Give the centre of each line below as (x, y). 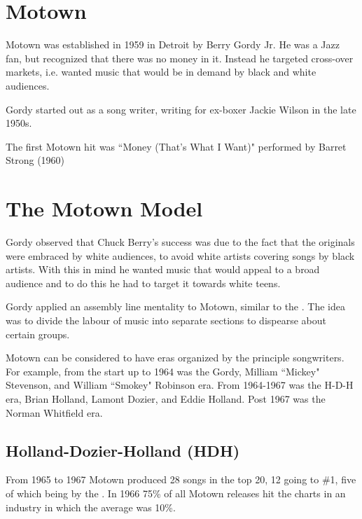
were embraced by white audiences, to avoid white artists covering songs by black (180, 255)
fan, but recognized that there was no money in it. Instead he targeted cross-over (180, 58)
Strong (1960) (35, 160)
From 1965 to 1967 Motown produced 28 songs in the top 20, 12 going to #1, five (181, 479)
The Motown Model (104, 208)
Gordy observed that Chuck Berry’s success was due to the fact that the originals (180, 242)
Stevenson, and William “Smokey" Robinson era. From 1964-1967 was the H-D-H (180, 385)
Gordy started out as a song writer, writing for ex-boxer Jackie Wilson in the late (181, 109)
